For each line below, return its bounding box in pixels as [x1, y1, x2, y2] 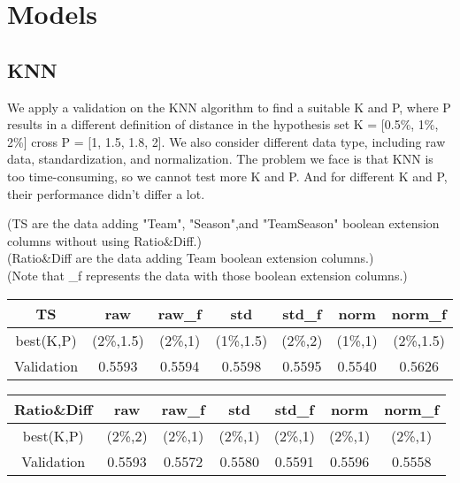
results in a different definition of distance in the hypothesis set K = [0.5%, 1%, [7, 115, 439, 134]
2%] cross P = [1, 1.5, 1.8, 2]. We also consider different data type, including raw [7, 132, 446, 150]
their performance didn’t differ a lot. [7, 184, 205, 203]
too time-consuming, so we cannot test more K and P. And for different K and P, [7, 166, 448, 185]
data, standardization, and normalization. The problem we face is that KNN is [7, 149, 433, 168]
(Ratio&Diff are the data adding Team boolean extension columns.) [7, 249, 374, 267]
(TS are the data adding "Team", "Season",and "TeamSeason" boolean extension [7, 214, 440, 233]
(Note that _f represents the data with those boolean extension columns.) [7, 265, 408, 284]
